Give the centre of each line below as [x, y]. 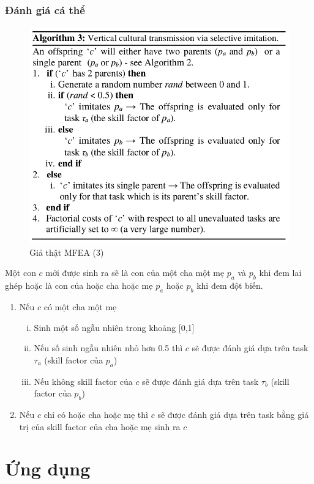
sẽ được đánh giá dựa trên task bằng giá [233, 414]
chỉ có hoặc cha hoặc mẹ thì [96, 414]
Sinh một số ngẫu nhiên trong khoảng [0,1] [114, 327]
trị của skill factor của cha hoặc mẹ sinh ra [100, 426]
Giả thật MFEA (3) [67, 252]
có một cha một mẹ [80, 307]
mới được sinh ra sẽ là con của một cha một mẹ [135, 273]
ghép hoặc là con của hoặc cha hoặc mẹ [79, 285]
